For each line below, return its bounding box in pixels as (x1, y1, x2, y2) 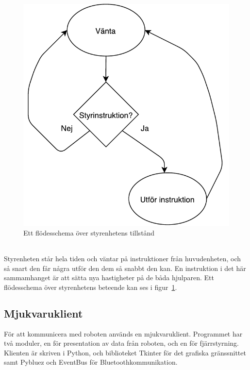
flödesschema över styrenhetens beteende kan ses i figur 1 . (4, 282, 177, 292)
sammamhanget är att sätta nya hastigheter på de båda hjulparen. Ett (4, 272, 215, 283)
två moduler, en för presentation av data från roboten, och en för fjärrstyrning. (4, 338, 239, 348)
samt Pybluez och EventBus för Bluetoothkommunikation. (4, 357, 178, 367)
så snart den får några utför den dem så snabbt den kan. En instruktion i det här (4, 263, 246, 273)
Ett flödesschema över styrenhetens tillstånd (23, 227, 155, 237)
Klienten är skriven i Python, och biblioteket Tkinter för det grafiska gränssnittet (4, 347, 246, 357)
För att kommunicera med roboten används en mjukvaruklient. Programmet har (4, 328, 243, 338)
